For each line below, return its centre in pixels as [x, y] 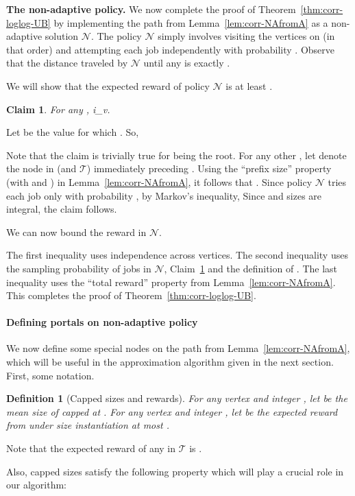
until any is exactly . [187, 63]
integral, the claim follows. [62, 209]
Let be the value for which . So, [73, 132]
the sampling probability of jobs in [79, 268]
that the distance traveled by [67, 63]
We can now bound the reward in [76, 232]
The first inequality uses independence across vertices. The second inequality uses [177, 255]
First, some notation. [50, 375]
